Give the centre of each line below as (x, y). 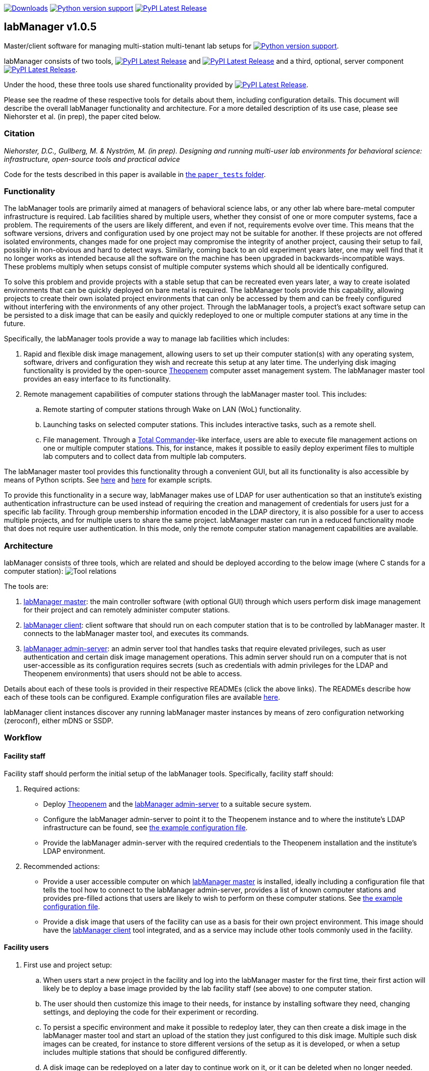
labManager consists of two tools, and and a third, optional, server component (204, 61)
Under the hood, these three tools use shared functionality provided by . (156, 84)
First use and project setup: (68, 965)
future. (15, 324)
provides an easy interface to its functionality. (97, 379)
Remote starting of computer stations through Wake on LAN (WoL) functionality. (172, 409)
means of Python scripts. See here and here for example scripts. (108, 480)
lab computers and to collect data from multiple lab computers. (145, 457)
